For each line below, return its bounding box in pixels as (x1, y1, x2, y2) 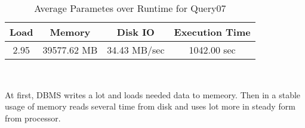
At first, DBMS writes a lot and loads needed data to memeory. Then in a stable (5, 88, 301, 101)
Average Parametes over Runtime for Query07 (34, 1, 226, 15)
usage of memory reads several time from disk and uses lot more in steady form (5, 100, 295, 113)
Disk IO (116, 25, 155, 39)
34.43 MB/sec (107, 43, 165, 57)
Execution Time (174, 25, 251, 39)
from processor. (5, 111, 61, 124)
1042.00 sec (189, 43, 236, 57)
